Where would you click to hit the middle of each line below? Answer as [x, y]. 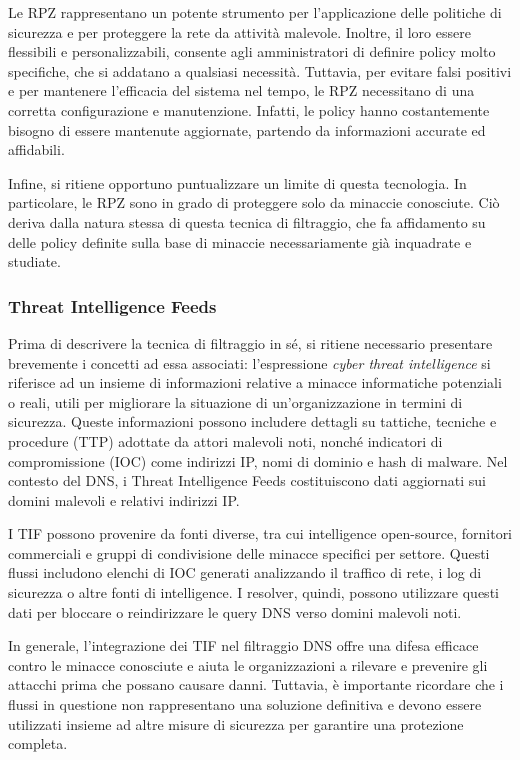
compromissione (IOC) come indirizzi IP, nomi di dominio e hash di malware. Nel [258, 460]
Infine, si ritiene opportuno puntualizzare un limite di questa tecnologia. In [237, 182]
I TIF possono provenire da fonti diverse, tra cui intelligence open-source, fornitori [260, 533]
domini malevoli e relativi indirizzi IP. [124, 499]
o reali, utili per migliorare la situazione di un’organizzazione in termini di [235, 401]
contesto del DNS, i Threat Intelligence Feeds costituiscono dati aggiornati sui [247, 480]
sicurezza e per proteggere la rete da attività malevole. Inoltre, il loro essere [239, 31]
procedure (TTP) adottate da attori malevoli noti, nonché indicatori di [225, 440]
